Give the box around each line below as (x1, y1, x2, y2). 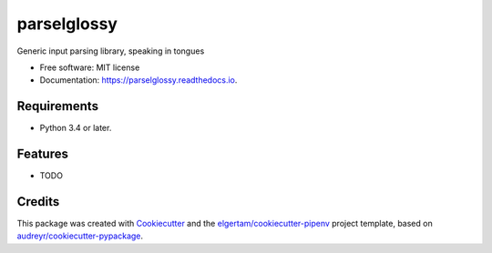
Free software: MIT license (39, 62, 140, 73)
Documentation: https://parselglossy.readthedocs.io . (39, 75, 238, 86)
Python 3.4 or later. (39, 123, 112, 134)
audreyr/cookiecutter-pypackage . (16, 230, 144, 241)
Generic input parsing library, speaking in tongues (16, 46, 205, 56)
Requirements (16, 98, 99, 114)
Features (16, 147, 68, 162)
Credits (16, 194, 60, 209)
